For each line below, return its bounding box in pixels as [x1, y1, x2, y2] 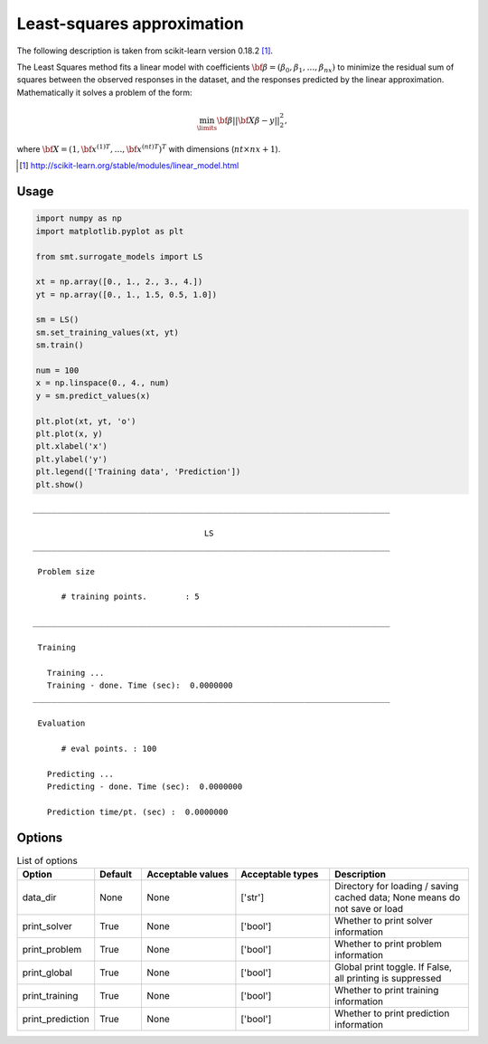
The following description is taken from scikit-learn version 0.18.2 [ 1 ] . [16, 45, 274, 56]
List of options [16, 855, 79, 868]
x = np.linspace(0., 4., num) [35, 378, 170, 388]
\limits [196, 123, 218, 132]
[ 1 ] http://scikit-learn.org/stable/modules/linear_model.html [19, 160, 239, 171]
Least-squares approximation [16, 14, 244, 33]
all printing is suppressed [334, 973, 442, 985]
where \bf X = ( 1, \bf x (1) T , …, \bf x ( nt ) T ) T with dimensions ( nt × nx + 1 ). [16, 143, 281, 154]
